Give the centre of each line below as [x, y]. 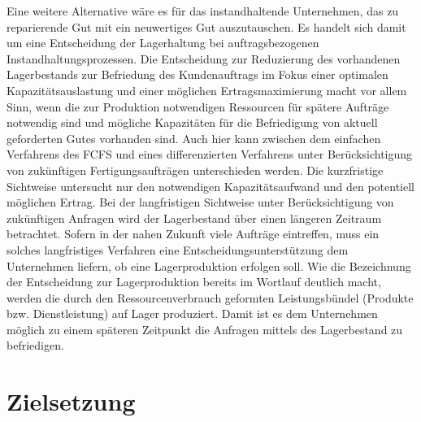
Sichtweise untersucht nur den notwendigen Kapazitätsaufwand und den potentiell [211, 186]
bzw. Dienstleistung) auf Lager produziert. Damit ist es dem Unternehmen [192, 313]
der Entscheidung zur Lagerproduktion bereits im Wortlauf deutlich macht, [194, 282]
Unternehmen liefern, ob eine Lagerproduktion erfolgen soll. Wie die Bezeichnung [209, 265]
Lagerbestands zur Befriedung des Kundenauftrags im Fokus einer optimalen [197, 74]
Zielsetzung [71, 401]
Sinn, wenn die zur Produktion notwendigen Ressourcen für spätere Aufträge [198, 106]
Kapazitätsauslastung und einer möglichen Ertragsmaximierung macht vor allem [207, 90]
